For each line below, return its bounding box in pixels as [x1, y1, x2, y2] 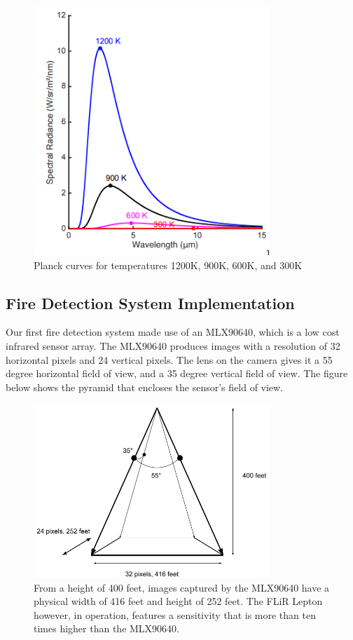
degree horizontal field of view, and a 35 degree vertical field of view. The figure [6, 366, 348, 381]
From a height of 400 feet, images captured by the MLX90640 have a [34, 580, 330, 594]
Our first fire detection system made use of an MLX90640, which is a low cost [6, 325, 340, 339]
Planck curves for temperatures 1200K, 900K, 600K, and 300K [34, 257, 303, 272]
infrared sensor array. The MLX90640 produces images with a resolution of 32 [6, 338, 340, 353]
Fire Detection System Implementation [6, 292, 295, 313]
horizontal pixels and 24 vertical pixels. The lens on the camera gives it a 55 [6, 352, 333, 367]
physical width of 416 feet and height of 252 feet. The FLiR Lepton [34, 594, 323, 608]
